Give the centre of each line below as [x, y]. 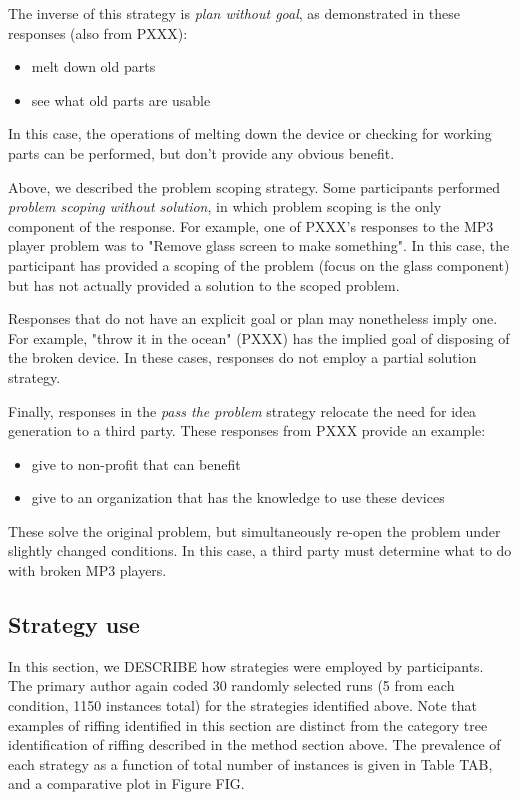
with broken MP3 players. [87, 570]
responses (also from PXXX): [98, 32]
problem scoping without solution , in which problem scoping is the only [225, 206]
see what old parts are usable [121, 99]
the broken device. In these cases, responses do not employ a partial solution [242, 357]
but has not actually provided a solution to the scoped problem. [204, 284]
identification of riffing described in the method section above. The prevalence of [254, 744]
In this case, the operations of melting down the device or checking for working [250, 133]
